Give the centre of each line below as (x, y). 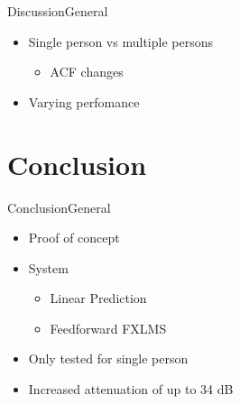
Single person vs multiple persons (120, 41)
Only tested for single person (108, 358)
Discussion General (58, 11)
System (48, 267)
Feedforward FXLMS (108, 328)
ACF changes (87, 72)
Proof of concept (74, 238)
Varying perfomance (84, 101)
